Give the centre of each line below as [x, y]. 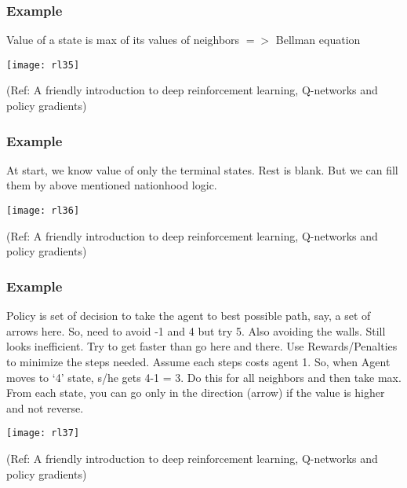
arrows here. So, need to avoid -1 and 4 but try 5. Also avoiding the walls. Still [196, 330]
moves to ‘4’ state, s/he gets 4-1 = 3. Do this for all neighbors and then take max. [204, 377]
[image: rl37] [43, 433]
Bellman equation [318, 40]
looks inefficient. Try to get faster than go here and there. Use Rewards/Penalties [202, 346]
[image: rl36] [43, 211]
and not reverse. [45, 407]
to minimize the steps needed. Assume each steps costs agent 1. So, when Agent [198, 361]
